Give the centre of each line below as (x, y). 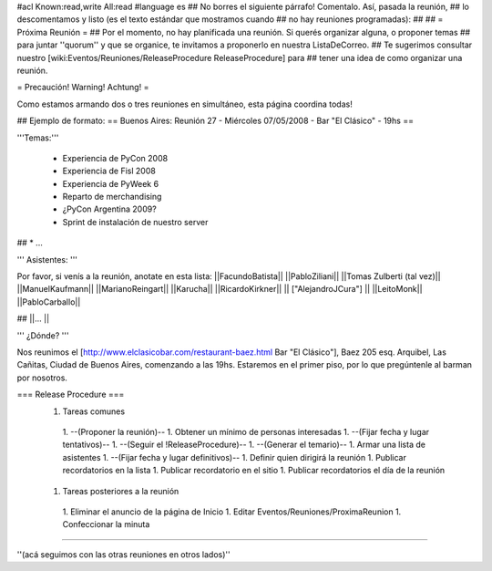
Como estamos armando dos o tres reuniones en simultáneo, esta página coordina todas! (184, 104)
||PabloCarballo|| (49, 302)
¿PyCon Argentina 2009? (109, 209)
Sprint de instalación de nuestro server (135, 222)
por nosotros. (42, 378)
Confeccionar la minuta (106, 524)
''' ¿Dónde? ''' (43, 335)
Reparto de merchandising (112, 197)
